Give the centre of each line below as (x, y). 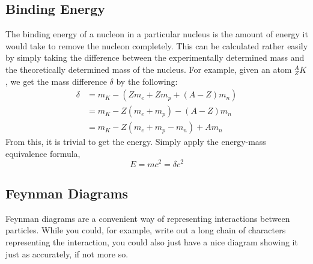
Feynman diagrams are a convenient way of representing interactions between (148, 218)
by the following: (147, 81)
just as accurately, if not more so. (67, 253)
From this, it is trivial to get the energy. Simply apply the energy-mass (136, 142)
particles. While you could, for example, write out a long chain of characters (146, 230)
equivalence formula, (43, 153)
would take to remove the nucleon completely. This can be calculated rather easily (157, 45)
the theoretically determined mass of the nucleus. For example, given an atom (149, 69)
